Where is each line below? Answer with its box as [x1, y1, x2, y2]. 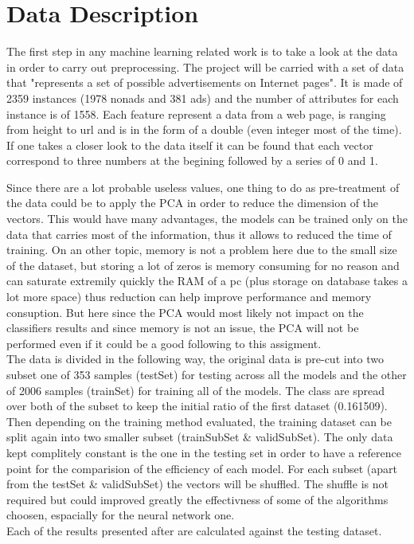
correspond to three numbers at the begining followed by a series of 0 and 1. [6, 152, 378, 169]
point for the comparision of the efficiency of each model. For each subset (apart [6, 460, 397, 476]
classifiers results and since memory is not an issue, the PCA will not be [6, 319, 359, 336]
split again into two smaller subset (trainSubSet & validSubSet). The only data [6, 429, 393, 445]
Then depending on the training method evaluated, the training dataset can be [6, 413, 392, 429]
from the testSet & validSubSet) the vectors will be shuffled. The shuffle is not [6, 476, 389, 492]
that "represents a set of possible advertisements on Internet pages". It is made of [6, 74, 403, 91]
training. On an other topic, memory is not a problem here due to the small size [6, 241, 397, 258]
